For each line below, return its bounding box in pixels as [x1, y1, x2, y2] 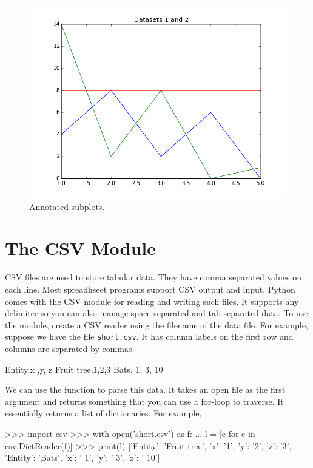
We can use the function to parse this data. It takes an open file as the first [5, 383, 286, 396]
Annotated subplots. [29, 200, 105, 212]
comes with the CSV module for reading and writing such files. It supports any [5, 294, 299, 307]
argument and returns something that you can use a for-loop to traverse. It [5, 395, 284, 407]
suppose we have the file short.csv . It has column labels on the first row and [5, 330, 294, 343]
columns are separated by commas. [5, 342, 135, 354]
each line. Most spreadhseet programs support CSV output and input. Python [5, 282, 295, 295]
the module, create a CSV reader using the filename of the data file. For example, [5, 318, 308, 331]
